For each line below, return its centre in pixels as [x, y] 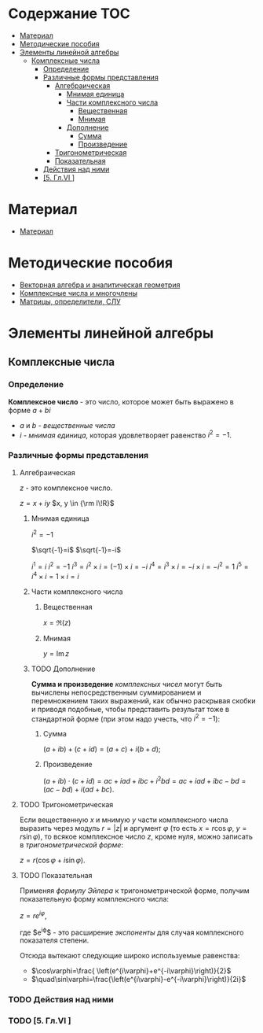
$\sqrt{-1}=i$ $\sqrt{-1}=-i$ [76, 550]
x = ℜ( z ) [57, 622]
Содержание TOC [69, 14]
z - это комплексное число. [66, 488]
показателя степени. [54, 940]
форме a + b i [29, 410]
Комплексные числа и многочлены [79, 293]
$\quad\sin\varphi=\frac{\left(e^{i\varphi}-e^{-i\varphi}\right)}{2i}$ [139, 980]
